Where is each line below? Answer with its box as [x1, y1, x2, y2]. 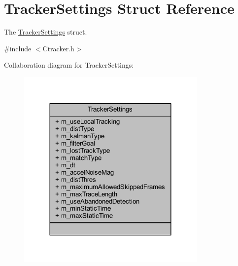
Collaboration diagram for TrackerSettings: [4, 60, 134, 70]
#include [4, 43, 32, 53]
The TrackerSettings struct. [4, 27, 87, 37]
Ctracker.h [42, 43, 74, 53]
